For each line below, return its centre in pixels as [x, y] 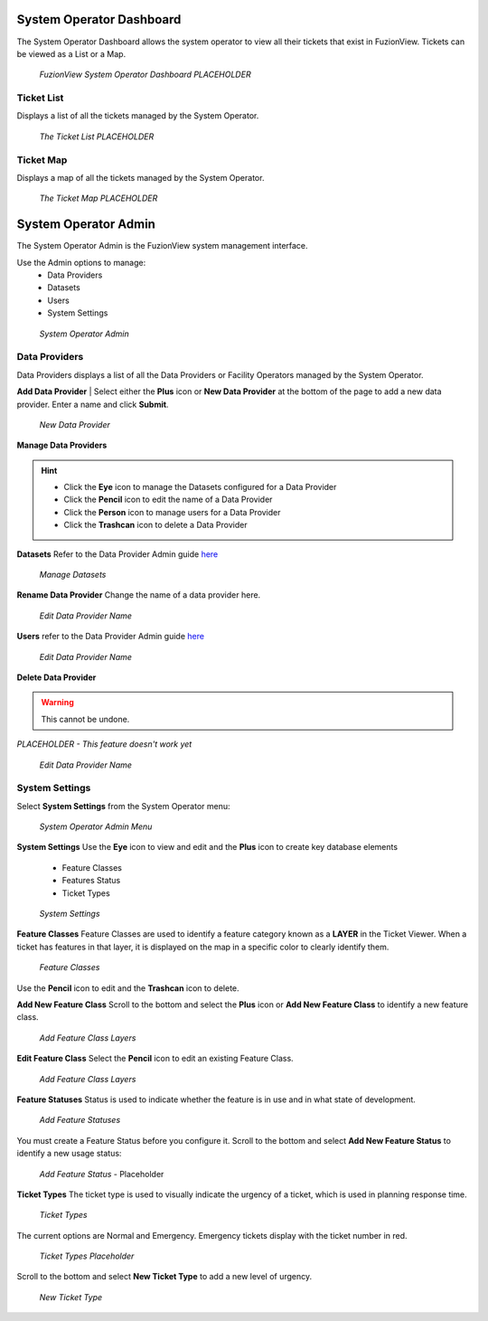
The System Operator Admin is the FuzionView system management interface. [162, 246]
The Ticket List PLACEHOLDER [97, 137]
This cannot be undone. [85, 719]
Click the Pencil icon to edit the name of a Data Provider [168, 500]
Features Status [91, 881]
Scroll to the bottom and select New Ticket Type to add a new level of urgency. [164, 1277]
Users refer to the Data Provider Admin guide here [111, 637]
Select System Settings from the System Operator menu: [123, 806]
